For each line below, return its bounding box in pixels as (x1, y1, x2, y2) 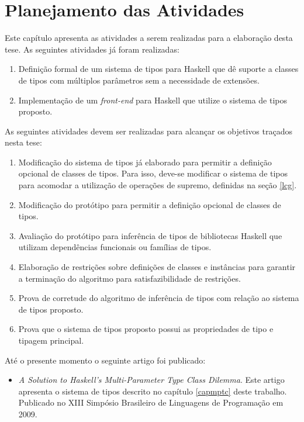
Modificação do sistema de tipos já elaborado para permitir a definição (18, 155, 272, 168)
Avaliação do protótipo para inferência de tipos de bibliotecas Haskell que (18, 229, 282, 241)
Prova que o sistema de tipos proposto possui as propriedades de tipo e (18, 323, 274, 335)
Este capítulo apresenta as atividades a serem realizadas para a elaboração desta (5, 32, 293, 44)
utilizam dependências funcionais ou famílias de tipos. (18, 241, 212, 253)
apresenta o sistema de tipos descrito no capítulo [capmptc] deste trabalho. (18, 385, 287, 397)
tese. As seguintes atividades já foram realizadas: (5, 43, 179, 55)
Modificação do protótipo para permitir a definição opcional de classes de (18, 198, 281, 210)
